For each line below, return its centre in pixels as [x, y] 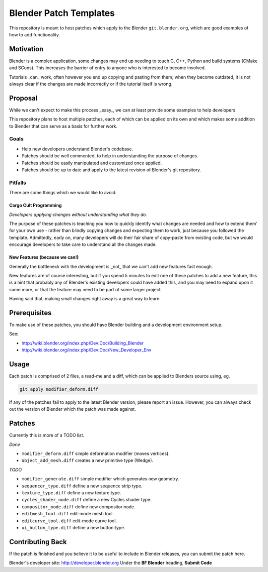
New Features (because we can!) [44, 257]
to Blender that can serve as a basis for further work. [63, 126]
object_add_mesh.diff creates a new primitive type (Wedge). [87, 460]
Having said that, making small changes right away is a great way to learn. [85, 299]
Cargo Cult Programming [35, 205]
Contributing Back [38, 542]
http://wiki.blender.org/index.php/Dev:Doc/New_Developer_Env [86, 350]
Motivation [26, 49]
